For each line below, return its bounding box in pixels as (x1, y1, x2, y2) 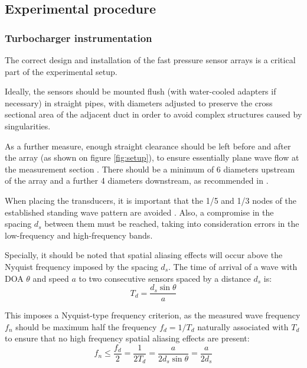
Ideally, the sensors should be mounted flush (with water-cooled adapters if (5, 85, 276, 97)
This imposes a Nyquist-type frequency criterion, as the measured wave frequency (5, 309, 301, 321)
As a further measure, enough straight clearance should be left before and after (5, 139, 291, 152)
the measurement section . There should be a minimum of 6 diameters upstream (5, 162, 295, 175)
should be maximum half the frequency (15, 320, 157, 333)
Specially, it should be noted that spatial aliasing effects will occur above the (5, 249, 283, 261)
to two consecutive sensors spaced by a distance (79, 272, 251, 284)
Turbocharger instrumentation (5, 30, 152, 45)
